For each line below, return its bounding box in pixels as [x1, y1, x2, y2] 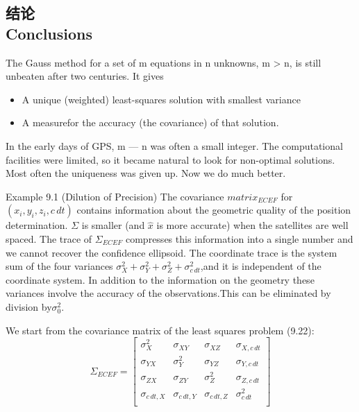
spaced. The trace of [6, 231, 92, 246]
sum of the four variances [6, 259, 113, 273]
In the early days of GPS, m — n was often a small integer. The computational [6, 138, 343, 153]
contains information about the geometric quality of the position [76, 203, 351, 217]
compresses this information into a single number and [125, 231, 353, 246]
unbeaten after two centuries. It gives [6, 69, 164, 83]
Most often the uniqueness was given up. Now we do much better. [6, 166, 286, 180]
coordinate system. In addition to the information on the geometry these [6, 272, 315, 286]
